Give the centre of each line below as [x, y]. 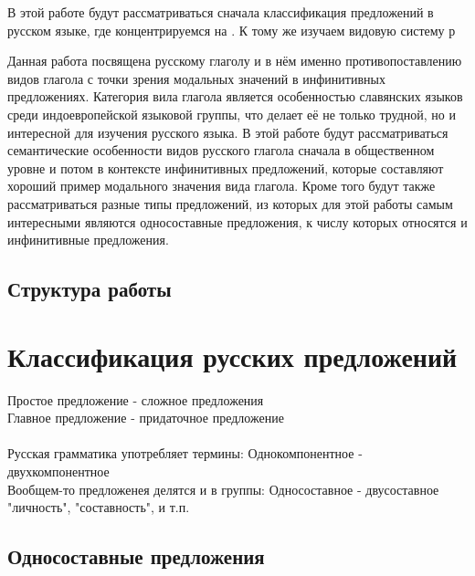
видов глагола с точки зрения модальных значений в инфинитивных [196, 78]
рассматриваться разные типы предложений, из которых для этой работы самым [230, 203]
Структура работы [90, 289]
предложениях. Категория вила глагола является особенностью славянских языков [235, 96]
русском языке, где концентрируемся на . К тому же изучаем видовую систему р [232, 30]
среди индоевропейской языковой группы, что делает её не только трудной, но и [232, 114]
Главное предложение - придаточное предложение [146, 418]
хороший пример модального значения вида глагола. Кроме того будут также [222, 186]
